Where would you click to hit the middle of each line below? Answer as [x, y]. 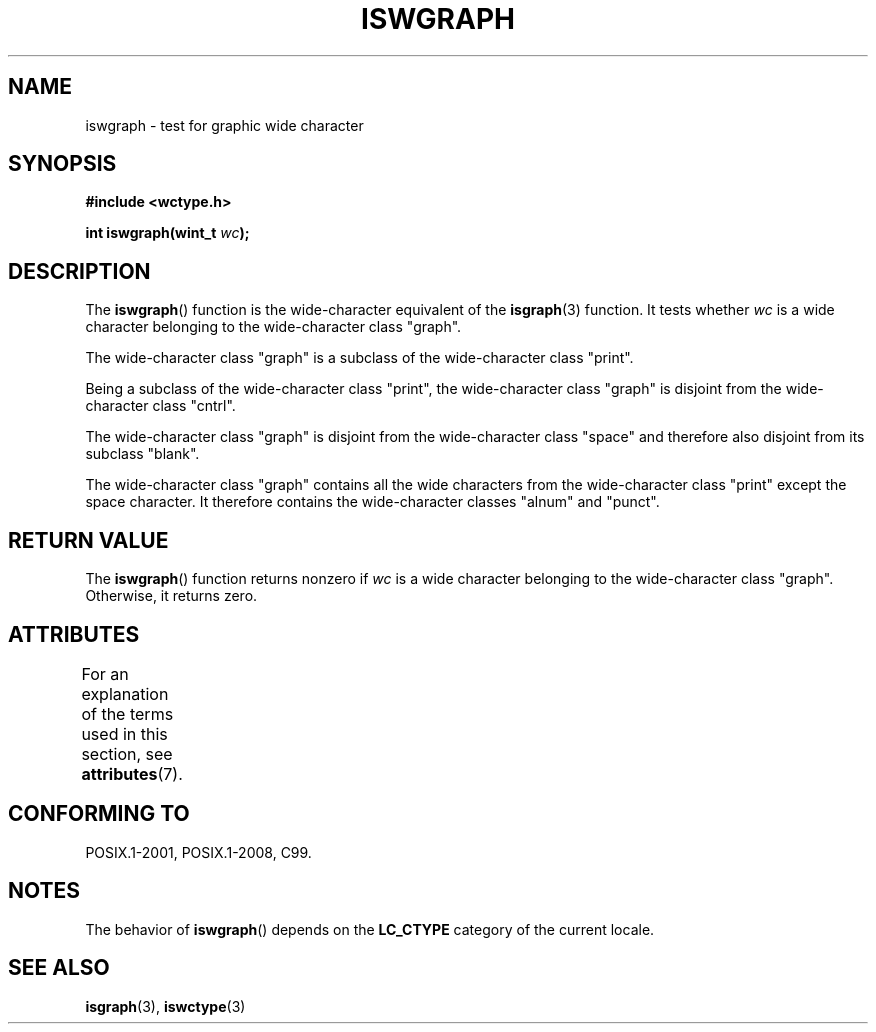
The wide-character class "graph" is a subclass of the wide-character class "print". [359, 358]
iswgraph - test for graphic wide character [224, 125]
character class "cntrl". [160, 406]
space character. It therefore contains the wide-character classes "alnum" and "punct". [372, 502]
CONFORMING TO [99, 814]
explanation [125, 693]
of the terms [127, 713]
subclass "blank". [142, 454]
